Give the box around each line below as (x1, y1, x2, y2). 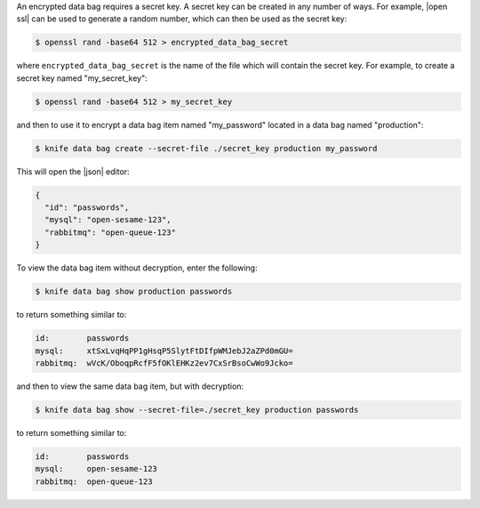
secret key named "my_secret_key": (16, 72, 148, 84)
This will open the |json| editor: (16, 165, 130, 177)
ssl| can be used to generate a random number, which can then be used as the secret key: (16, 13, 348, 24)
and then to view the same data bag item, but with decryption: (16, 381, 244, 391)
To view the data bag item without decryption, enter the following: (16, 262, 258, 273)
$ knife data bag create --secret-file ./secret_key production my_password (35, 143, 378, 153)
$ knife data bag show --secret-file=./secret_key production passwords (35, 405, 359, 415)
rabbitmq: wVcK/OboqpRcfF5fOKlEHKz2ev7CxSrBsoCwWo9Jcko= (35, 358, 293, 368)
